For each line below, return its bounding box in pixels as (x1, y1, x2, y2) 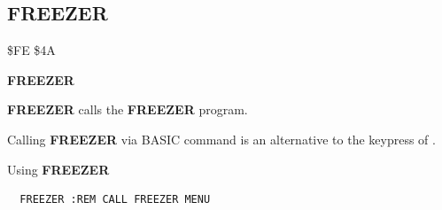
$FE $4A (7, 41, 56, 59)
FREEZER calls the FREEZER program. (7, 100, 248, 119)
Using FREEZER (7, 159, 110, 178)
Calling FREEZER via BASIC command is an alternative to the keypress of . (7, 129, 436, 148)
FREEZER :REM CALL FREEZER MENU (19, 193, 211, 206)
